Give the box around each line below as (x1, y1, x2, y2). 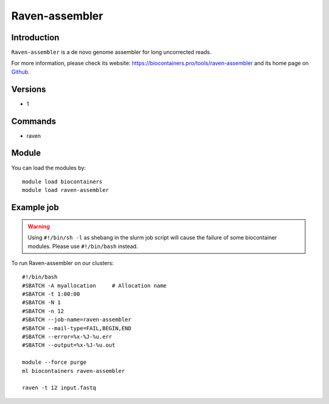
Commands (11, 116, 57, 126)
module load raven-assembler (22, 186, 109, 194)
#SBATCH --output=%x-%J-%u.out (22, 342, 116, 349)
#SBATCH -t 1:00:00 (22, 291, 80, 298)
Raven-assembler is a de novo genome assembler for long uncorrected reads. (11, 49, 211, 56)
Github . (11, 68, 30, 76)
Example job (11, 202, 59, 213)
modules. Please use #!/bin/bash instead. (27, 243, 138, 250)
